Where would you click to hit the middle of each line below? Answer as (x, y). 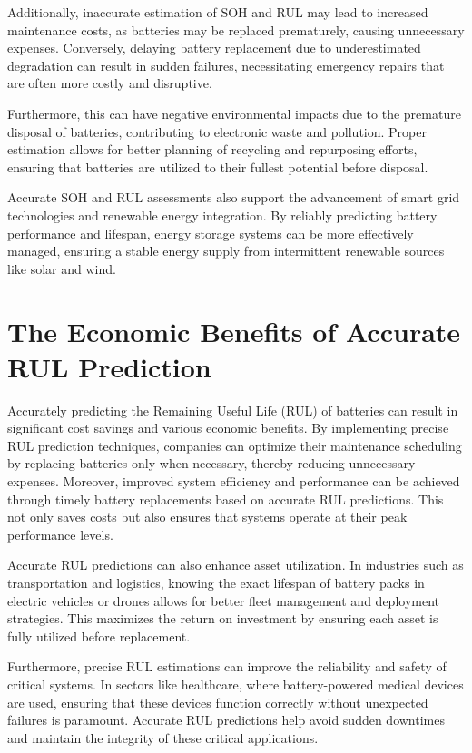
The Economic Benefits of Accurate (234, 331)
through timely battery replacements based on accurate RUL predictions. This (226, 499)
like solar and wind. (62, 268)
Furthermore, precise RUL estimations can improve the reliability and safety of (227, 666)
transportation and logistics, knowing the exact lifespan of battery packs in (216, 582)
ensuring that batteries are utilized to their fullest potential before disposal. (218, 166)
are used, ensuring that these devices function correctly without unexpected (218, 702)
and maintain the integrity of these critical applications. (163, 737)
